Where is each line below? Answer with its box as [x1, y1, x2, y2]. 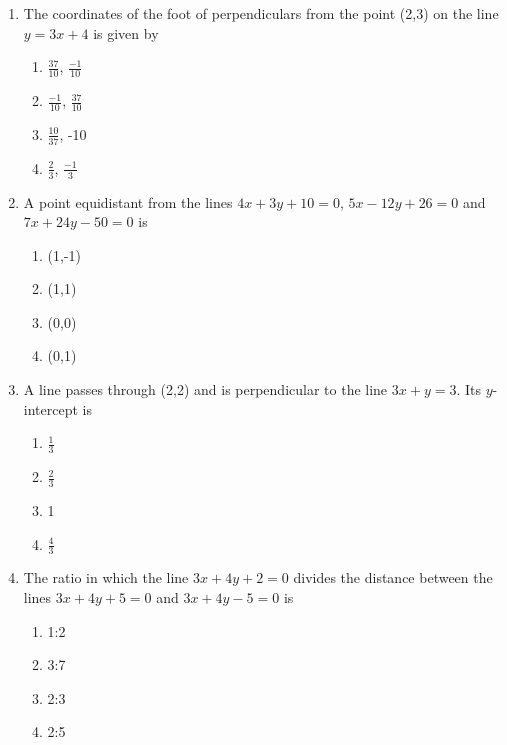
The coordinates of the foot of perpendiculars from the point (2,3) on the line [23, 3, 499, 23]
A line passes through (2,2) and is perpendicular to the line [23, 379, 388, 400]
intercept [23, 398, 78, 419]
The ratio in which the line [23, 567, 189, 588]
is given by [93, 22, 159, 43]
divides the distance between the [293, 567, 493, 588]
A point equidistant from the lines [23, 191, 233, 212]
